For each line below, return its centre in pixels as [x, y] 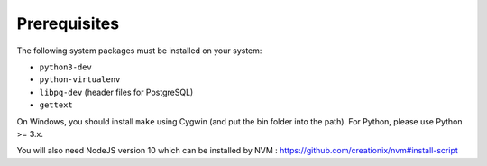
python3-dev [65, 67]
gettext [56, 105]
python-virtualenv [80, 80]
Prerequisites [68, 23]
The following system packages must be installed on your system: [139, 51]
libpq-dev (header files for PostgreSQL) [116, 92]
